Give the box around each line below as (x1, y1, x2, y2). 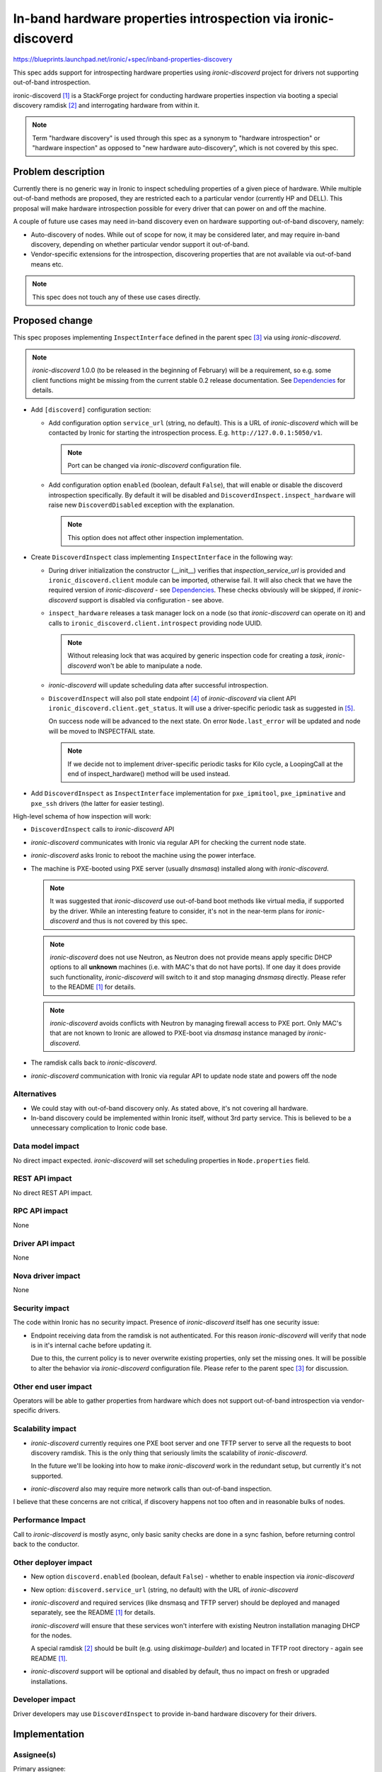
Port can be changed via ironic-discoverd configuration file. (67, 461, 242, 469)
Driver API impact (13, 1238, 76, 1248)
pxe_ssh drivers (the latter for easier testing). (30, 799, 165, 807)
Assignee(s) (13, 1749, 57, 1759)
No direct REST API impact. (13, 1188, 93, 1197)
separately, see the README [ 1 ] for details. (30, 1608, 156, 1617)
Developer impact (13, 1695, 76, 1705)
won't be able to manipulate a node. (98, 661, 203, 670)
